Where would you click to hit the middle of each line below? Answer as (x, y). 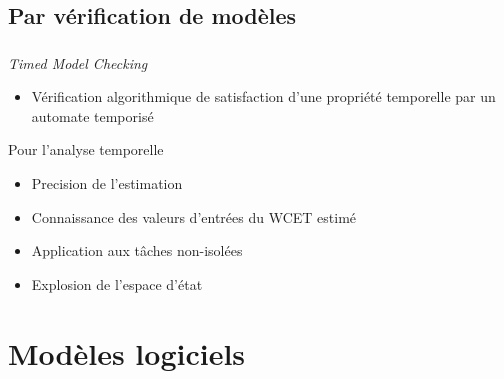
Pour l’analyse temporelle (86, 149)
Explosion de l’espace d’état (117, 283)
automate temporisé (92, 115)
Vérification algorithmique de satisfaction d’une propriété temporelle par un (263, 96)
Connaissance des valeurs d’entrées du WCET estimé (194, 216)
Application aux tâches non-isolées (137, 250)
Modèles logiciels (127, 352)
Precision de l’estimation (107, 183)
